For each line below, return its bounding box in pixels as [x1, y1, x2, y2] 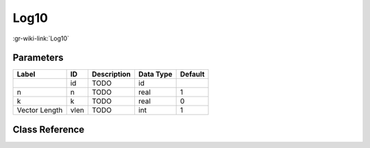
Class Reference [12, 123, 85, 135]
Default [180, 69, 205, 79]
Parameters [12, 52, 64, 64]
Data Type [138, 69, 173, 79]
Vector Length [16, 106, 63, 115]
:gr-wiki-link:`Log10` [12, 34, 70, 42]
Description [91, 69, 132, 79]
